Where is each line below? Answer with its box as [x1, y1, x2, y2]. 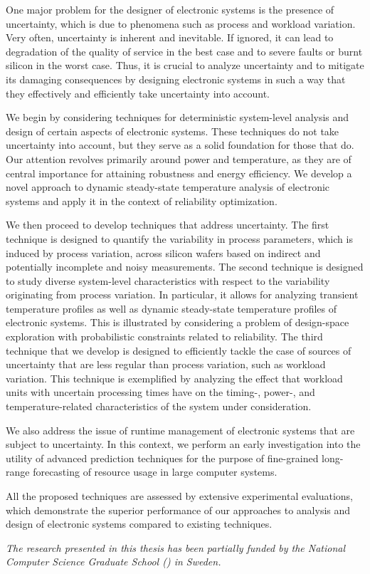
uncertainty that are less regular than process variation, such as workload [6, 357, 326, 372]
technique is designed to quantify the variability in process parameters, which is [6, 231, 353, 246]
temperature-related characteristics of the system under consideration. [6, 399, 312, 414]
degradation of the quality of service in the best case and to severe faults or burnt [6, 43, 363, 58]
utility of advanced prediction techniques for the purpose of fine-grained [6, 450, 319, 465]
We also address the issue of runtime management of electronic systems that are [6, 422, 355, 437]
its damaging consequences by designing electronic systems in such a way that [6, 71, 346, 86]
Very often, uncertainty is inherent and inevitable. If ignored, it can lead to [6, 30, 334, 45]
